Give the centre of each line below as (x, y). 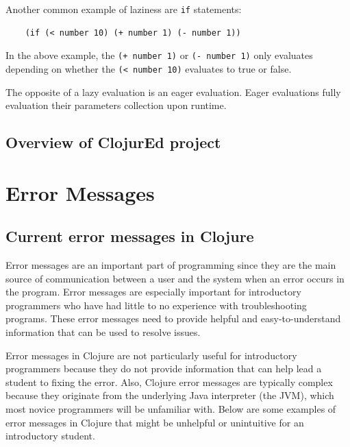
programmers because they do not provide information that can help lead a (164, 369)
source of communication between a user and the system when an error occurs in (175, 278)
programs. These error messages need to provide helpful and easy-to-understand (173, 318)
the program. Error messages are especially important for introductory (153, 292)
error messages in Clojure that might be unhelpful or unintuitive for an (155, 422)
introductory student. (50, 436)
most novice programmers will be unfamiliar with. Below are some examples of (171, 409)
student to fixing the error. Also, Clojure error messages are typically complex (169, 382)
